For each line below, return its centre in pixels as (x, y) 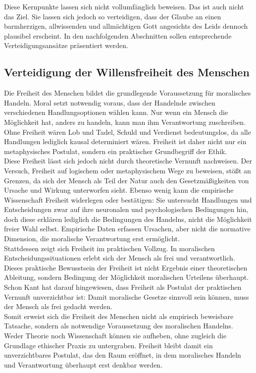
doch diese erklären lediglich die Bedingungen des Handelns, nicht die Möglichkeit (128, 219)
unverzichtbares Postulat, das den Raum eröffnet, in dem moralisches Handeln (123, 355)
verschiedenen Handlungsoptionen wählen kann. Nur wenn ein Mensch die (116, 112)
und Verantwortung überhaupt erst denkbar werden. (83, 364)
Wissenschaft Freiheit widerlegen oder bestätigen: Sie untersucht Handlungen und (128, 199)
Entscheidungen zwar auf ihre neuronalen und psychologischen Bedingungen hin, (126, 209)
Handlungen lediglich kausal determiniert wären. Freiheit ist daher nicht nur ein (125, 141)
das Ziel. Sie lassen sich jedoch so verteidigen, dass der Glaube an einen (113, 16)
